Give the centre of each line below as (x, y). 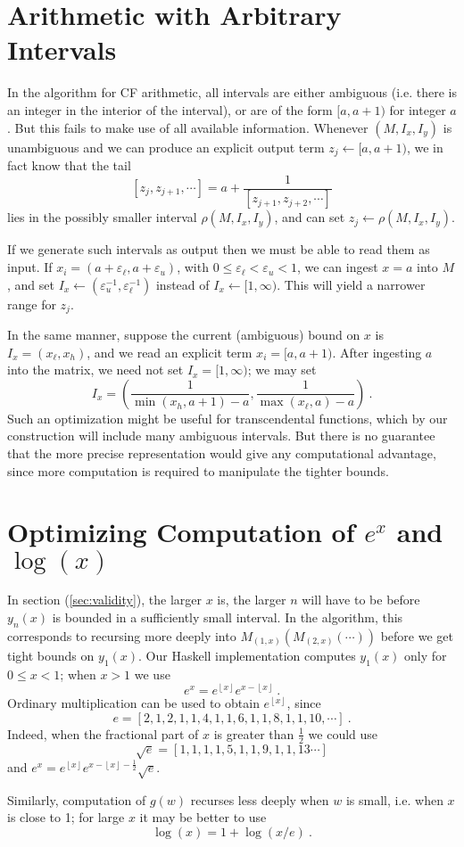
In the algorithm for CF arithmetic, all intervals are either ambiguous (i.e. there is (232, 92)
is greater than (254, 733)
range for (32, 304)
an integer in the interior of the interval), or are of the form (170, 109)
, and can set (310, 217)
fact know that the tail (69, 164)
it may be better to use (203, 817)
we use (152, 674)
